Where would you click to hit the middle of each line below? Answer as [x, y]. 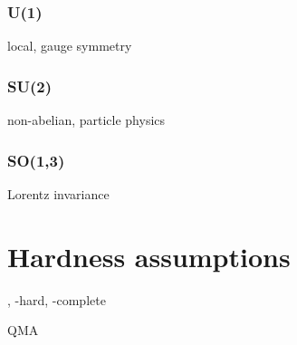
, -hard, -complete [57, 299]
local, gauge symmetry [70, 46]
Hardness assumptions [149, 256]
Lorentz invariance [58, 193]
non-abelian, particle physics [86, 120]
